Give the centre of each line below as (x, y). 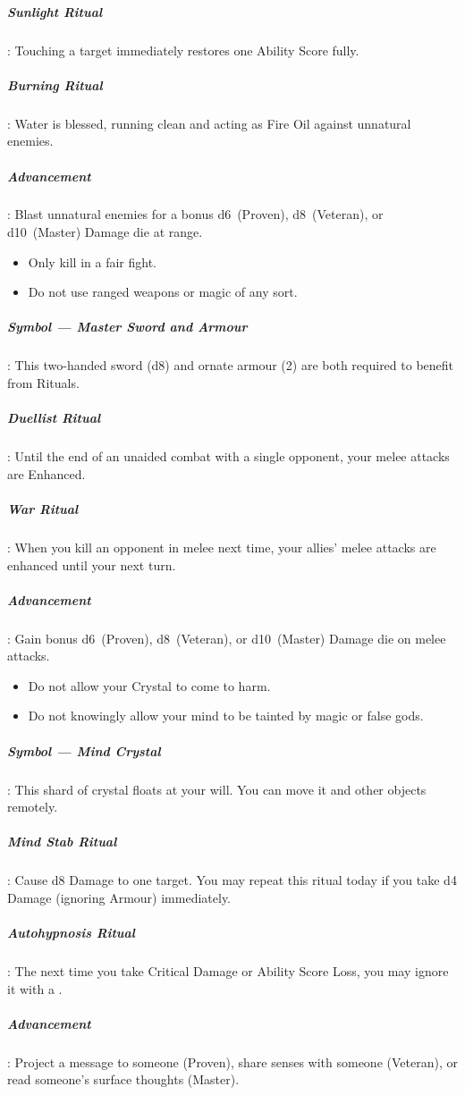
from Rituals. (43, 383)
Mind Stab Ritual (62, 842)
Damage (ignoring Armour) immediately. (119, 897)
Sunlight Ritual (55, 11)
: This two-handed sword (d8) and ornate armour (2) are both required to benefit (231, 365)
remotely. (33, 807)
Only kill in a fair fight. (92, 261)
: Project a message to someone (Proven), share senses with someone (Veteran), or (232, 1061)
